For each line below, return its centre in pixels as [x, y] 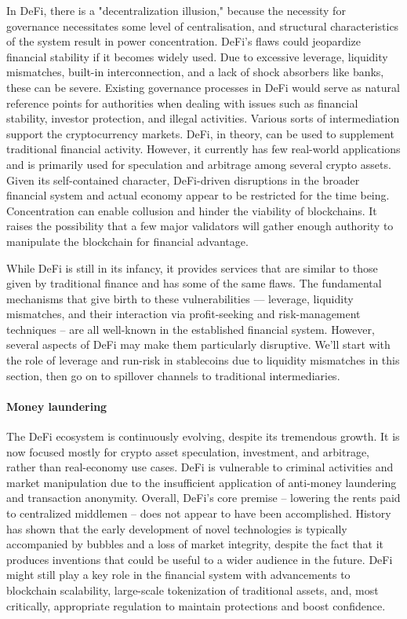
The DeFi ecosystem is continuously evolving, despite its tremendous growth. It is [203, 436]
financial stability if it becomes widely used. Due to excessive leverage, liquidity [197, 56]
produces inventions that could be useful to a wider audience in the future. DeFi [200, 559]
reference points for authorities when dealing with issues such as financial [182, 103]
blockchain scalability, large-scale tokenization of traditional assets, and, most [193, 590]
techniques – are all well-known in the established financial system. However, [191, 329]
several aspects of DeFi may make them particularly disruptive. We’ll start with [198, 344]
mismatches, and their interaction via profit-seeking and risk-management [184, 314]
